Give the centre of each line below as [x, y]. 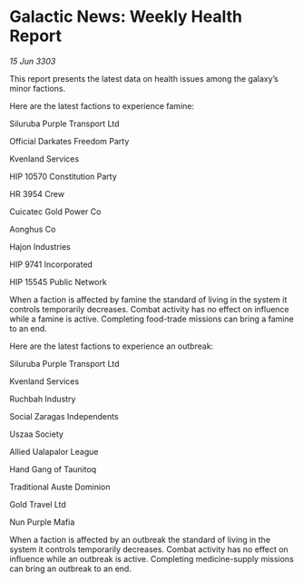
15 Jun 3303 [33, 61]
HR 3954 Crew [37, 193]
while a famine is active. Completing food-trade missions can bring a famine [152, 319]
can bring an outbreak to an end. [70, 568]
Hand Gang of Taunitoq [53, 469]
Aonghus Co [33, 229]
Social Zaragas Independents [64, 416]
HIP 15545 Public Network [58, 282]
